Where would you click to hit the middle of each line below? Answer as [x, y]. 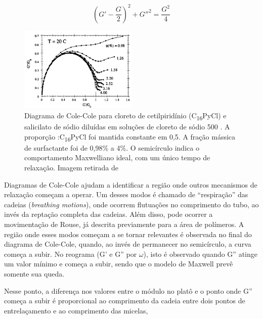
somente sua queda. [34, 273]
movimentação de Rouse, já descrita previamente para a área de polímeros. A [124, 224]
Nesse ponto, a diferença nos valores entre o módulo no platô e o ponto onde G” [128, 290]
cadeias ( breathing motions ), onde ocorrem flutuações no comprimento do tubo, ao [131, 204]
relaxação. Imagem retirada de [71, 167]
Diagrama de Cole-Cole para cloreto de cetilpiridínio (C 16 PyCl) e [125, 116]
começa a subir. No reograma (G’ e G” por [71, 254]
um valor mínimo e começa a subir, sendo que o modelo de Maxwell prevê [119, 264]
